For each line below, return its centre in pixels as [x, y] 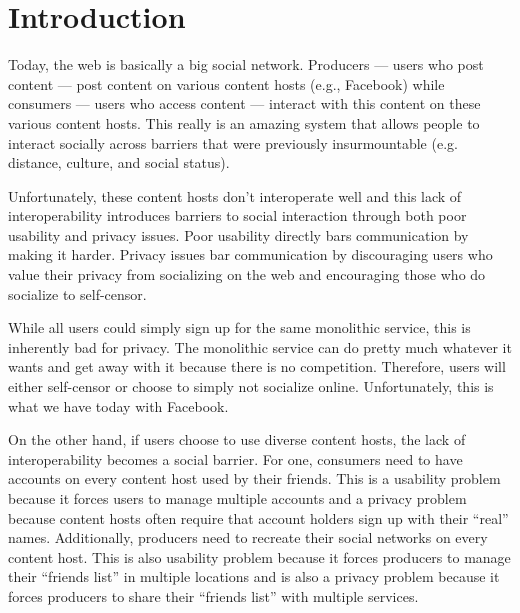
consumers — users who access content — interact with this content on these [244, 103]
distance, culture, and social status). [119, 162]
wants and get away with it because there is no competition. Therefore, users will [257, 366]
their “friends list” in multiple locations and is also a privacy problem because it [254, 576]
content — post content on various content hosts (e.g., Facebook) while [226, 83]
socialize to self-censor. [77, 293]
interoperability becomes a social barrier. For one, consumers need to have [235, 458]
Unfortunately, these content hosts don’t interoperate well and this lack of [235, 195]
